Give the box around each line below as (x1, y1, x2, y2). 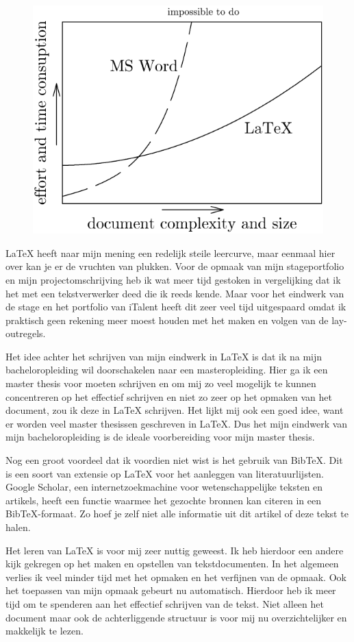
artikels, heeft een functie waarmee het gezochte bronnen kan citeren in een (5, 493, 322, 507)
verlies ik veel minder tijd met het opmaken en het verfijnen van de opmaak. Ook (5, 569, 346, 584)
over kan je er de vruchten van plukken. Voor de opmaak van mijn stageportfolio (5, 259, 344, 273)
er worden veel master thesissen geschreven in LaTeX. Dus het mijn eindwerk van (5, 416, 348, 430)
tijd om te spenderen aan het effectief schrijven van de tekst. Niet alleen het (5, 596, 324, 610)
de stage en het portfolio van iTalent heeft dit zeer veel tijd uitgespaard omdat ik (5, 299, 346, 314)
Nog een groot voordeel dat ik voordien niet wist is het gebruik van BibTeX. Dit (5, 453, 343, 467)
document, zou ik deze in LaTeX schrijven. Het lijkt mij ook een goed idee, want (5, 403, 344, 417)
